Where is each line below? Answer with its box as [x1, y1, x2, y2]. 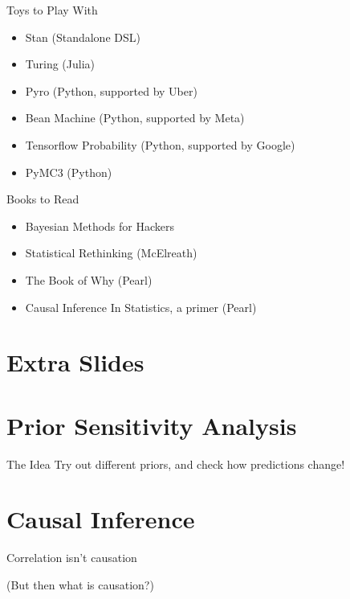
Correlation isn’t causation [6, 549, 137, 566]
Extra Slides [6, 346, 144, 379]
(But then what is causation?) [6, 576, 154, 593]
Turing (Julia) [25, 55, 96, 72]
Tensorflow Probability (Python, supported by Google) [25, 136, 295, 153]
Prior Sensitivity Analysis [6, 408, 297, 441]
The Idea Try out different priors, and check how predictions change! [6, 455, 345, 472]
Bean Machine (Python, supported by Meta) [25, 109, 245, 126]
